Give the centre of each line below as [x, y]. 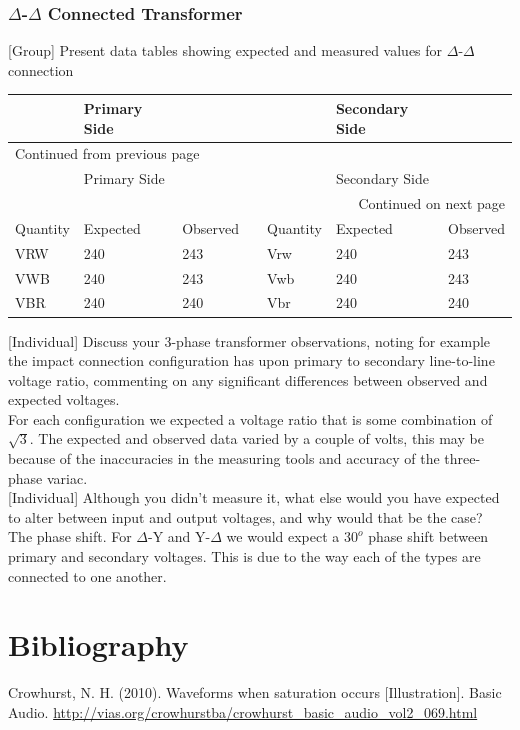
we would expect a [283, 536]
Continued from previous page [107, 153]
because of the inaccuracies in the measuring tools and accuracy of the [224, 458]
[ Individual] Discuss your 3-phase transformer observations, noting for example [249, 340]
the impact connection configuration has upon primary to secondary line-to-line [251, 360]
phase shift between [428, 536]
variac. [67, 477]
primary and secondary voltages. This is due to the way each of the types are [244, 556]
